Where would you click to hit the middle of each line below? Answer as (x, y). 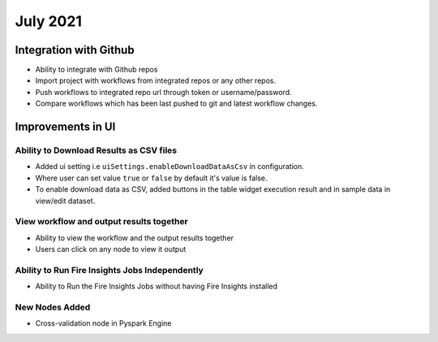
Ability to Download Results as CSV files (96, 150)
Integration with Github (75, 50)
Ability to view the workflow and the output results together (135, 238)
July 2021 (49, 21)
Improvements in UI (65, 127)
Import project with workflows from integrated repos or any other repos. (155, 80)
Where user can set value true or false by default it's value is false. (151, 178)
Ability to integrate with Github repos (97, 70)
